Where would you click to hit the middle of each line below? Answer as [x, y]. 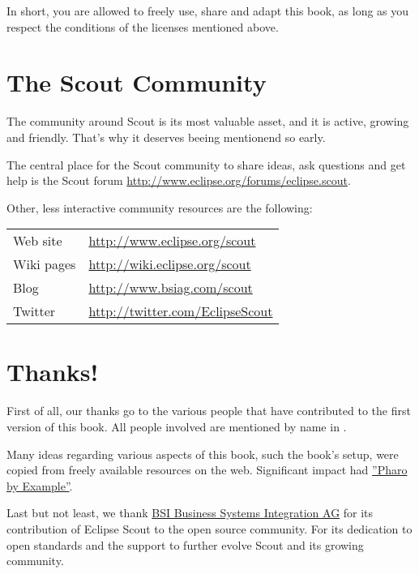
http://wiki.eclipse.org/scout [170, 264]
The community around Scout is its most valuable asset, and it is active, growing [208, 121]
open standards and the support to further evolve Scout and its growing [185, 544]
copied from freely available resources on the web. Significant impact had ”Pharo [207, 470]
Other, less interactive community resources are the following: [160, 207]
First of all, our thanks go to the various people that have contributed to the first [209, 411]
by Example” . [40, 485]
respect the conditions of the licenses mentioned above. [143, 26]
